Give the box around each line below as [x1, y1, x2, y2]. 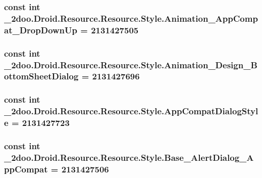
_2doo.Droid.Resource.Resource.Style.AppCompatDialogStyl [4, 105, 258, 117]
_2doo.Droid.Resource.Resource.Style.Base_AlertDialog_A [4, 151, 254, 163]
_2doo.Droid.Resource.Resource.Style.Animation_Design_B [4, 58, 257, 71]
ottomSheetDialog [4, 70, 79, 82]
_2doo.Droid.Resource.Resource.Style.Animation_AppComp [4, 12, 258, 24]
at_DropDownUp [4, 23, 78, 36]
